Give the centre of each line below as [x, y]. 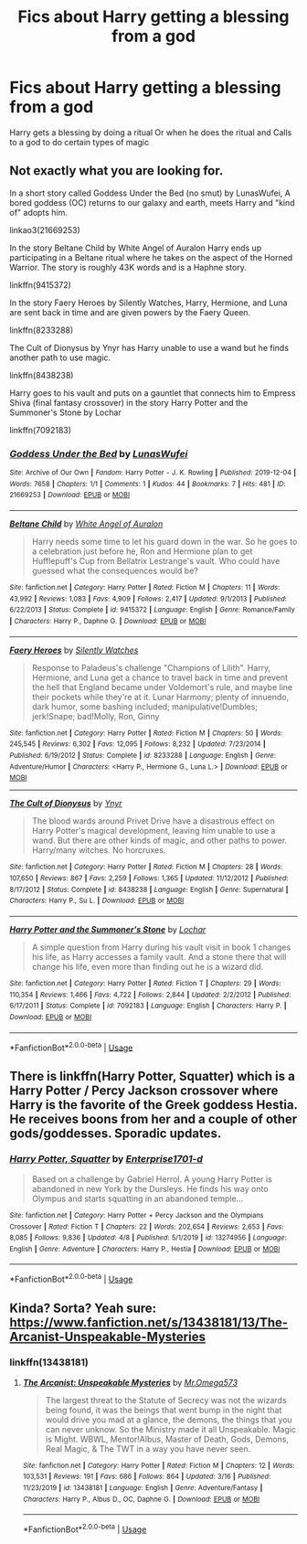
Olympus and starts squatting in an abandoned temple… [138, 1198]
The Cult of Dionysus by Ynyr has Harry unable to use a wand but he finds [149, 347]
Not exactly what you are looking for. [116, 171]
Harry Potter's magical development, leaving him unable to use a [153, 831]
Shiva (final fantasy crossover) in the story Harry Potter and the [129, 402]
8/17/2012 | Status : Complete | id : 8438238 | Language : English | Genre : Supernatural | [149, 889]
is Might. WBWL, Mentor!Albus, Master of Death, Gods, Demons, [167, 1439]
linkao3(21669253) [45, 229]
